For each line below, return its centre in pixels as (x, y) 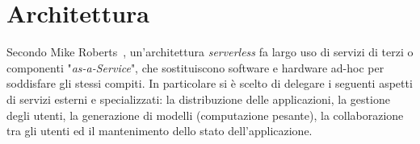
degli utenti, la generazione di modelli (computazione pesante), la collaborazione (205, 115)
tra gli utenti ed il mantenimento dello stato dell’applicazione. (160, 131)
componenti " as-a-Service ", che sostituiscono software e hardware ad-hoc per (195, 67)
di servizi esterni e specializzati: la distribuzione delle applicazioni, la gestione (198, 99)
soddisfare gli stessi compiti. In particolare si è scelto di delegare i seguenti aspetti (210, 83)
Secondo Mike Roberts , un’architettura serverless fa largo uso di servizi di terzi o (210, 52)
